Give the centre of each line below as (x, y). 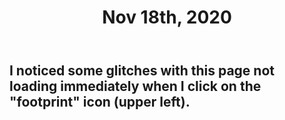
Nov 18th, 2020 (167, 17)
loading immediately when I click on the (135, 86)
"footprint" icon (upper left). (100, 102)
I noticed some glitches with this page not (142, 71)
